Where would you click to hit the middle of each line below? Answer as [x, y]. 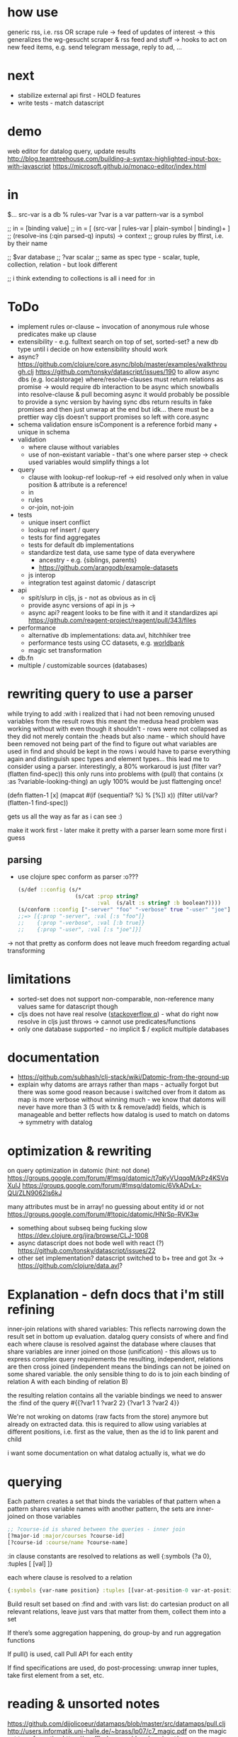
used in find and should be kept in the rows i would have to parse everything [119, 751]
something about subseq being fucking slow [82, 1228]
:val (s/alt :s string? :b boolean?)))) [159, 903]
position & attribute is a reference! [78, 484]
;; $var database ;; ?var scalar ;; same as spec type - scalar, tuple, [104, 257]
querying [35, 1482]
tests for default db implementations [81, 545]
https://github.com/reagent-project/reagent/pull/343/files [112, 620]
